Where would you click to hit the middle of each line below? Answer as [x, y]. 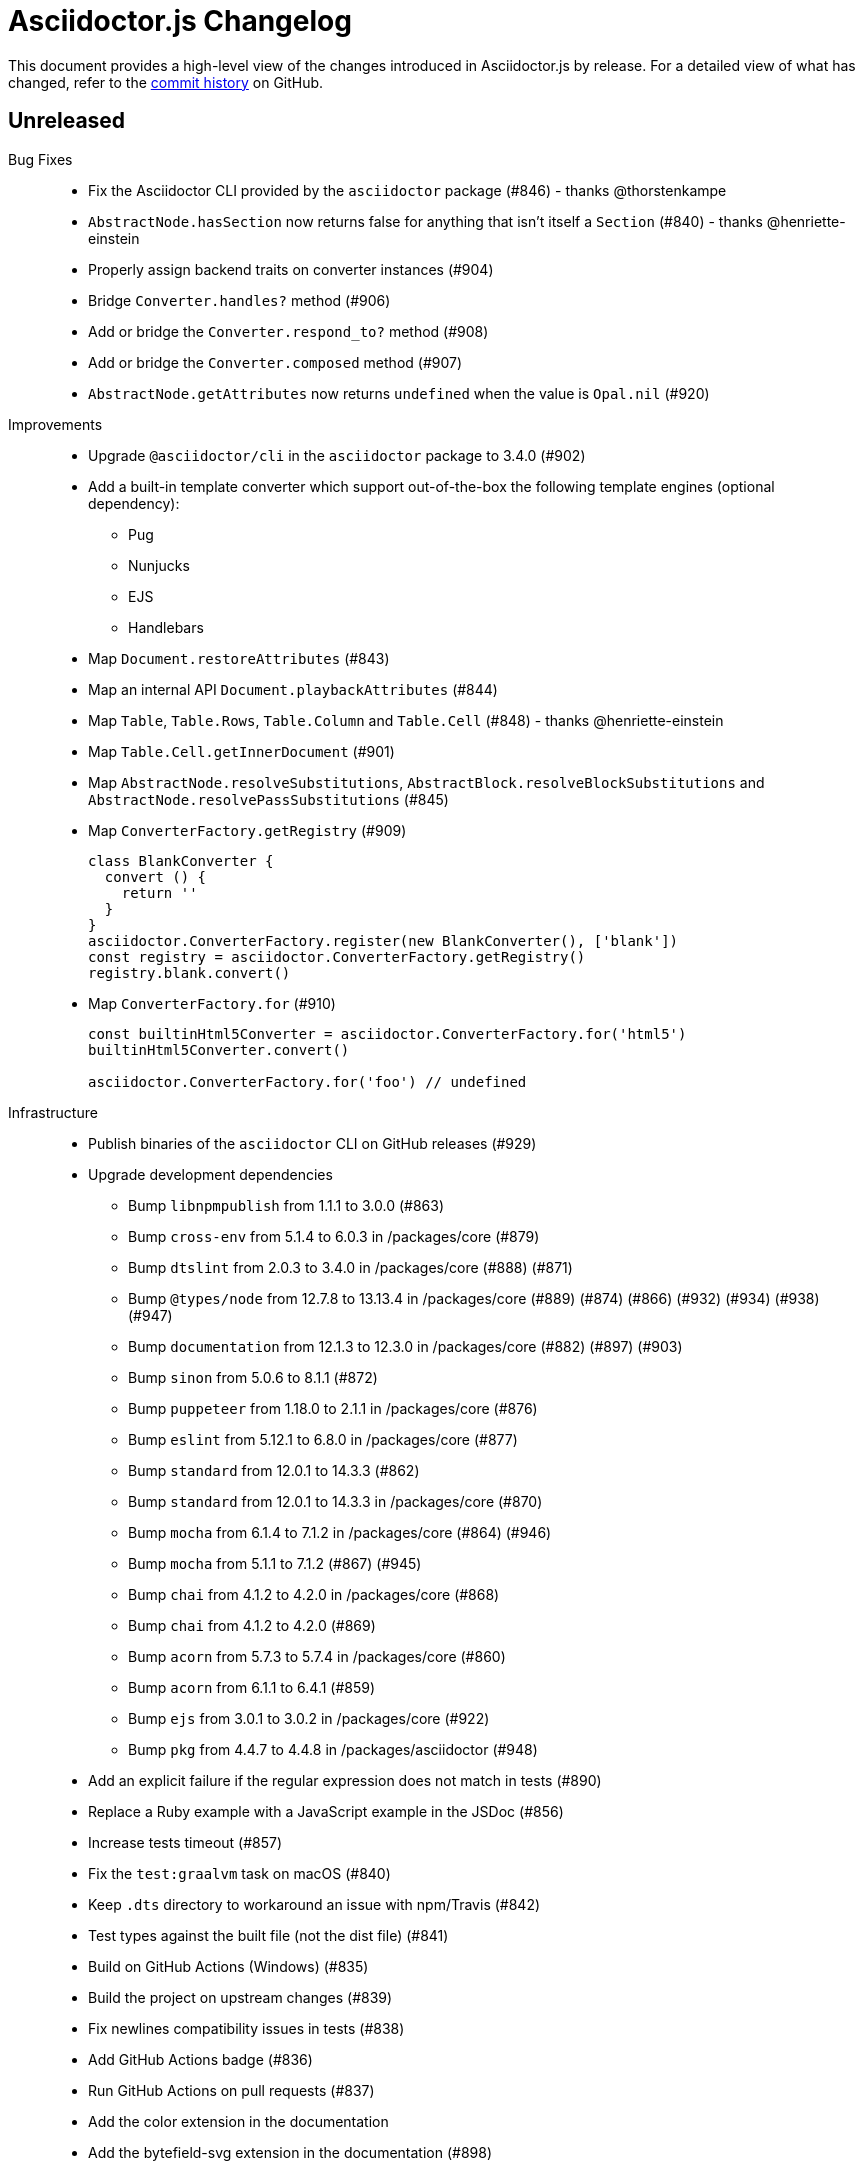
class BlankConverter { [181, 860]
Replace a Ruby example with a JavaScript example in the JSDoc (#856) [326, 1811]
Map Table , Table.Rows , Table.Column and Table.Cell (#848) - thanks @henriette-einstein [406, 720]
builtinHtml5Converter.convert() [219, 1049]
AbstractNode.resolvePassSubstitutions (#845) [268, 799]
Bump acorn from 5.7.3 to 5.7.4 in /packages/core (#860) [317, 1656]
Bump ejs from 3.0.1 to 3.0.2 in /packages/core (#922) [309, 1718]
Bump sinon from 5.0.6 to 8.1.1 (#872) [253, 1377]
